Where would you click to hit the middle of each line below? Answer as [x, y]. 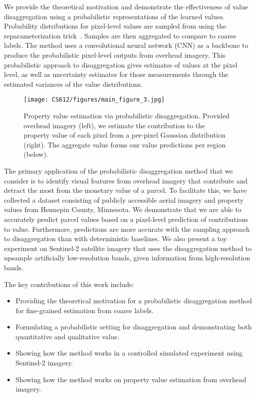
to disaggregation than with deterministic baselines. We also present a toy [115, 238]
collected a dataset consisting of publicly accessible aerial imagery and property [124, 199]
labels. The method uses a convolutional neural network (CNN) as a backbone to [126, 45]
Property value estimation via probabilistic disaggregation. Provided [127, 115]
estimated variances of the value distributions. [73, 84]
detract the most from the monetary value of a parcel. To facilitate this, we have [126, 190]
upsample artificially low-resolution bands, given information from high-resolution [127, 258]
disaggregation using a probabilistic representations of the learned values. [114, 16]
